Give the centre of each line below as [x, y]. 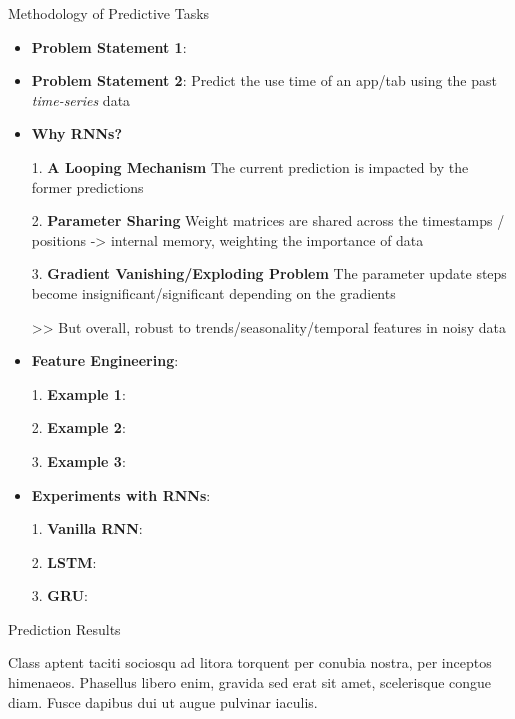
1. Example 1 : [78, 393]
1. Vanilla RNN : [87, 528]
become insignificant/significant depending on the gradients [213, 292]
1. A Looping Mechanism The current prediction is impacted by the [250, 166]
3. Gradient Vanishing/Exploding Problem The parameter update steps [269, 273]
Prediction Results [64, 628]
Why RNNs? [77, 133]
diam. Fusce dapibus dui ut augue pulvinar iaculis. [163, 701]
